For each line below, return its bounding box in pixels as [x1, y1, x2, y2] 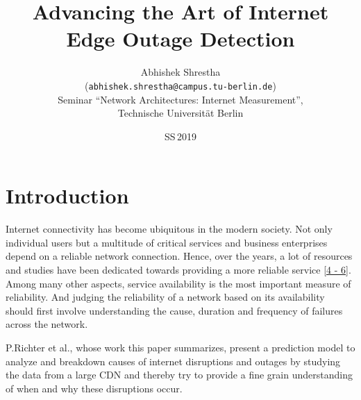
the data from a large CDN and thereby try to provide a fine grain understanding [6, 367, 353, 382]
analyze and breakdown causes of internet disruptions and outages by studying [6, 353, 341, 368]
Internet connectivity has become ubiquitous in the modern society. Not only [6, 222, 333, 236]
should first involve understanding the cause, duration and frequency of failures [6, 303, 343, 317]
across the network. [6, 317, 88, 331]
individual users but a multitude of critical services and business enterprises [6, 235, 328, 249]
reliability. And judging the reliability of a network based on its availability [6, 290, 325, 304]
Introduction [6, 181, 129, 210]
